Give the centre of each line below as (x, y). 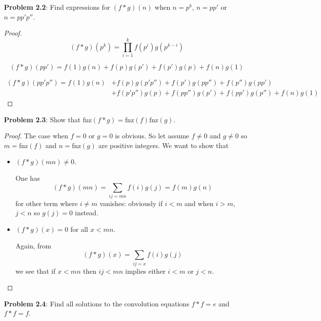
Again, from (33, 245)
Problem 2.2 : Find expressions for (57, 7)
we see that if (35, 271)
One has (28, 178)
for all (79, 229)
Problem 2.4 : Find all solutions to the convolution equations (97, 303)
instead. (87, 213)
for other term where (47, 203)
